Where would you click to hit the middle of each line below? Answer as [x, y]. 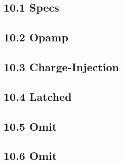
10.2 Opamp [36, 37]
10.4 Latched [38, 96]
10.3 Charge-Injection [61, 66]
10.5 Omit [30, 126]
